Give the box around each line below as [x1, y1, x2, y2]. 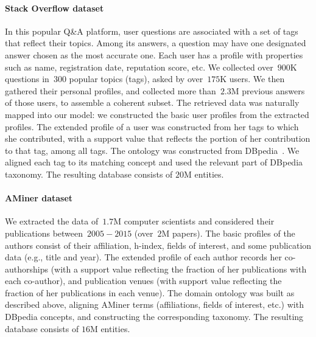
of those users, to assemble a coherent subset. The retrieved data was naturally [5, 96, 300, 109]
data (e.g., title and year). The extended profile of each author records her [5, 251, 282, 263]
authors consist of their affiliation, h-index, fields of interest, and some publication [5, 238, 312, 251]
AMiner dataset [5, 192, 73, 204]
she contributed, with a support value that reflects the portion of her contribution [5, 132, 311, 145]
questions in [5, 72, 49, 85]
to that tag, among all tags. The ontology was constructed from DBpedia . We [5, 144, 300, 156]
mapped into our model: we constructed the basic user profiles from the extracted [5, 108, 309, 120]
